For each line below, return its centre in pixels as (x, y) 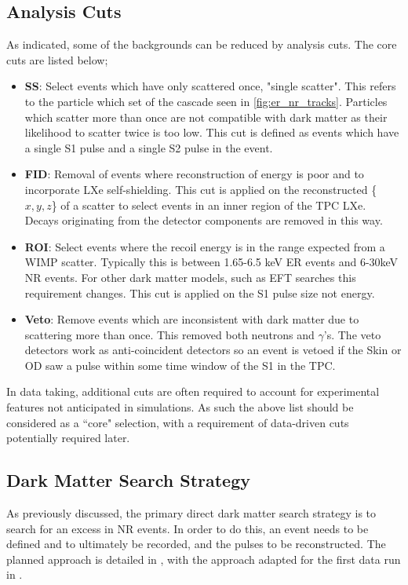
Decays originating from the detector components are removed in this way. (204, 220)
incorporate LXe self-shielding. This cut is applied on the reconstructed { (201, 189)
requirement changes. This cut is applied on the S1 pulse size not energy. (200, 292)
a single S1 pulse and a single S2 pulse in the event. (149, 147)
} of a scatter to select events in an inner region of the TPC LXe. (209, 205)
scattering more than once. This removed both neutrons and (169, 334)
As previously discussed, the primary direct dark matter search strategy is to (191, 513)
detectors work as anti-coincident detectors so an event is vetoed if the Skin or (213, 350)
